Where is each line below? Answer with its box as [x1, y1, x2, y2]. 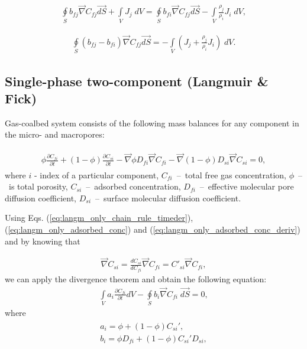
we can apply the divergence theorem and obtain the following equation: [5, 272, 267, 285]
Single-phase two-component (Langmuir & [5, 71, 269, 90]
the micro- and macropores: [5, 128, 105, 141]
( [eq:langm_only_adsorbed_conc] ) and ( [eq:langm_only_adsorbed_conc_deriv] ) [5, 223, 300, 235]
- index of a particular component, [34, 168, 159, 181]
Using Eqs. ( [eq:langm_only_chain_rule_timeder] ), [5, 211, 193, 224]
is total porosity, [8, 180, 68, 193]
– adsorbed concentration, [86, 180, 181, 193]
